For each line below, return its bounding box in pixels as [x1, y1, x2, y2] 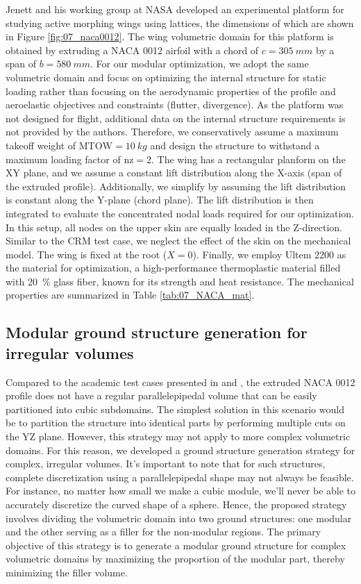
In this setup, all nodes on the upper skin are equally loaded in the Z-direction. [6, 219, 343, 234]
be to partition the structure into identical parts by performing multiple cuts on [6, 415, 346, 430]
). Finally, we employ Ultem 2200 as [192, 247, 346, 261]
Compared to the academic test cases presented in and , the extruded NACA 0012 [6, 374, 355, 389]
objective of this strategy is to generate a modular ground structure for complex [6, 537, 346, 552]
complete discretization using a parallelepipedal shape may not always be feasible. [6, 469, 354, 484]
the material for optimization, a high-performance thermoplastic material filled [6, 260, 341, 275]
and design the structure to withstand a [150, 137, 320, 152]
